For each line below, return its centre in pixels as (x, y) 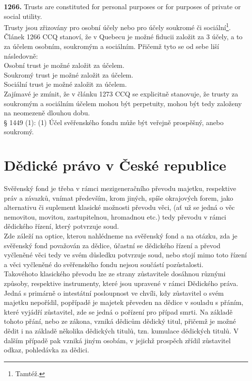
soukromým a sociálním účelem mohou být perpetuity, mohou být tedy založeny (123, 103)
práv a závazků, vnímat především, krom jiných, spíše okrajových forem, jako (118, 198)
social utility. (23, 16)
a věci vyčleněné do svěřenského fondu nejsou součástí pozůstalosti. (104, 264)
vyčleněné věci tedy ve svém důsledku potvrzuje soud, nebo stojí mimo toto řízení (126, 255)
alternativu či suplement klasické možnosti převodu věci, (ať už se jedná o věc (119, 207)
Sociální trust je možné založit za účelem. (65, 84)
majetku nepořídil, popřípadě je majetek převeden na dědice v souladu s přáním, (124, 302)
